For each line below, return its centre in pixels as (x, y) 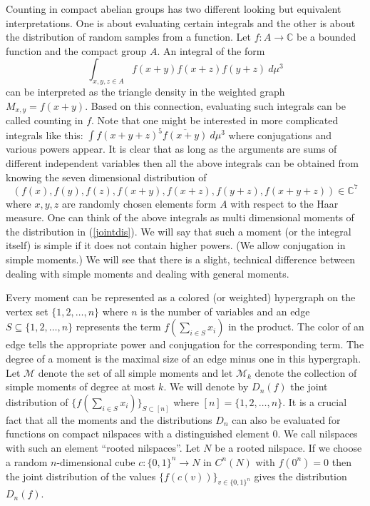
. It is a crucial (315, 401)
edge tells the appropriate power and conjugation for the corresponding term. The (185, 344)
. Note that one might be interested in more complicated (215, 120)
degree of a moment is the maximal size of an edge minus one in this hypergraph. (184, 358)
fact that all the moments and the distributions (109, 419)
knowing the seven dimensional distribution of (106, 177)
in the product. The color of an (296, 327)
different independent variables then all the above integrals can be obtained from (182, 162)
